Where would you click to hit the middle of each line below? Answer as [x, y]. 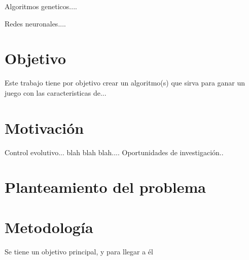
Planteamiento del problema [105, 187]
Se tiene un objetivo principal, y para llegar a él [79, 251]
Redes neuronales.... [35, 23]
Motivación [44, 127]
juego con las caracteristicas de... [56, 92]
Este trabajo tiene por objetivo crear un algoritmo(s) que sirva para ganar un [125, 83]
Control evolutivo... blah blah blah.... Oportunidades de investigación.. [114, 152]
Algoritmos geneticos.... [41, 6]
